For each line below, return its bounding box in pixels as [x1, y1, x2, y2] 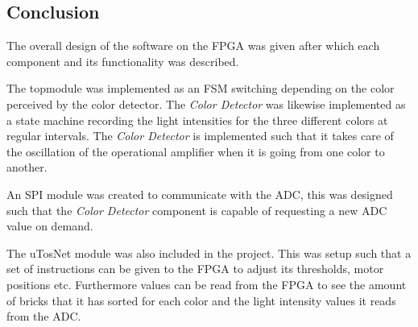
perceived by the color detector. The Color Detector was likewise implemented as [6, 95, 406, 112]
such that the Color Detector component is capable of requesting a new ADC [6, 201, 387, 218]
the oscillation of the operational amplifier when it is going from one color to [6, 143, 385, 159]
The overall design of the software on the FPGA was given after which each [6, 37, 380, 54]
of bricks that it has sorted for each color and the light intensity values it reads [6, 292, 396, 308]
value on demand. [6, 217, 93, 234]
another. [6, 159, 48, 176]
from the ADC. [6, 308, 81, 325]
